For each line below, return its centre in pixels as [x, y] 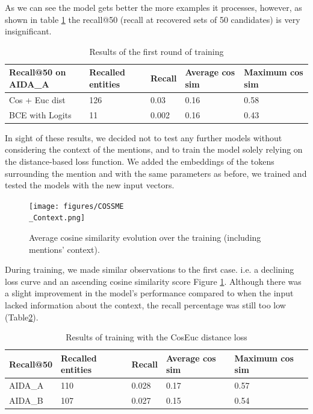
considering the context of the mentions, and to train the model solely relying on [154, 149]
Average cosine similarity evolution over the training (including [145, 237]
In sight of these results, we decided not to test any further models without [144, 137]
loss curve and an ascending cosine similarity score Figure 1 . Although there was [153, 281]
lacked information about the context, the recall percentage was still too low [145, 305]
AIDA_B [26, 400]
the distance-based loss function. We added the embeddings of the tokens [140, 161]
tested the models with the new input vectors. [90, 185]
